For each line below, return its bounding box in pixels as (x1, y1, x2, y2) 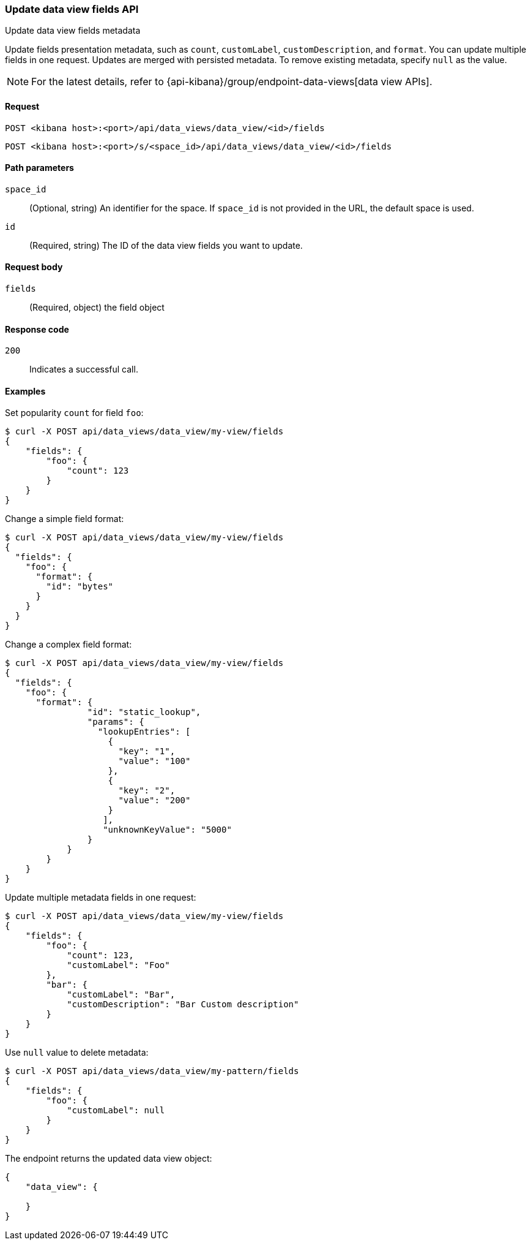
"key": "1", (118, 746, 176, 757)
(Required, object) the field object (29, 302, 165, 313)
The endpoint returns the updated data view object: (5, 1153, 212, 1164)
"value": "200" (118, 795, 191, 806)
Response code (5, 324, 69, 335)
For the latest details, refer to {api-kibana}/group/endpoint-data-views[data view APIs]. (31, 75, 433, 88)
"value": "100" (118, 756, 191, 766)
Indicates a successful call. (29, 364, 138, 375)
